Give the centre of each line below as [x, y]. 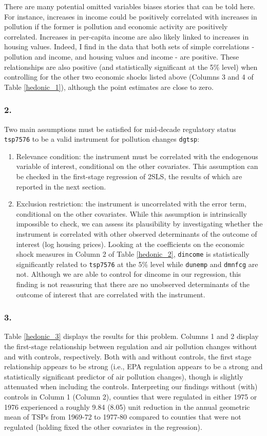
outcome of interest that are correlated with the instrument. [111, 294]
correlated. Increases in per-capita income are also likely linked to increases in [127, 36]
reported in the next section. [61, 186]
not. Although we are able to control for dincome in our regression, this [129, 274]
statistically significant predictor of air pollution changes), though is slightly [124, 376]
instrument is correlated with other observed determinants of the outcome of [137, 233]
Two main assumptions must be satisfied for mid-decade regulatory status [120, 129]
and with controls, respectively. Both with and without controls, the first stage [128, 356]
